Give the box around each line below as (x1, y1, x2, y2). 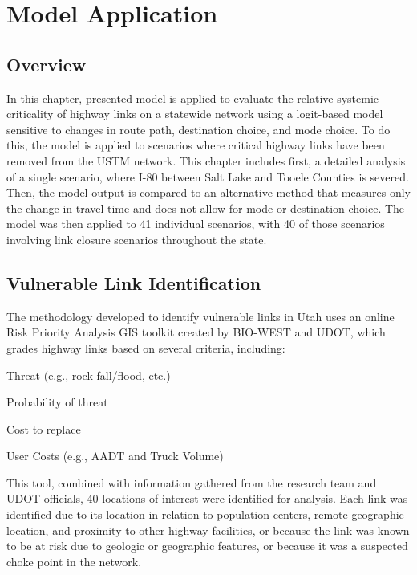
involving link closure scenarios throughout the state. (6, 230, 267, 247)
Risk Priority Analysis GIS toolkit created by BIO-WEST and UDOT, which (6, 324, 386, 341)
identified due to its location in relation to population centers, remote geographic (6, 506, 404, 523)
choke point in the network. (6, 553, 142, 569)
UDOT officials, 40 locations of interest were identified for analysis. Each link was (6, 490, 408, 507)
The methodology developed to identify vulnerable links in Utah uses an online (6, 308, 395, 324)
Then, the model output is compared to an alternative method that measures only (6, 184, 411, 201)
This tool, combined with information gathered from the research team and (6, 474, 377, 491)
